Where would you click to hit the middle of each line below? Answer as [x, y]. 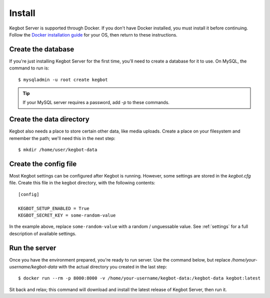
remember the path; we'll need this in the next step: [62, 138]
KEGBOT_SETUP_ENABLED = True [54, 208]
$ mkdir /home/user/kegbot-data [58, 150]
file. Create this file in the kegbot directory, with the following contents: [82, 183]
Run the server [33, 248]
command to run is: [29, 68]
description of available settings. [43, 233]
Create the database [42, 49]
